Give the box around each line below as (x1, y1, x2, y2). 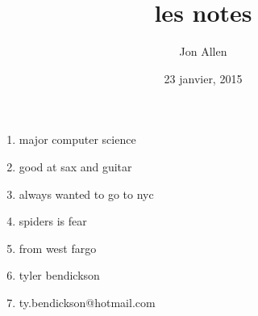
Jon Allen (179, 43, 227, 60)
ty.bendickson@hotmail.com (19, 293, 156, 310)
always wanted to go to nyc (19, 185, 154, 202)
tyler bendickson (19, 267, 100, 284)
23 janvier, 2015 (164, 70, 243, 86)
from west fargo (19, 239, 97, 256)
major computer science (19, 131, 136, 148)
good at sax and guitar (19, 158, 132, 175)
